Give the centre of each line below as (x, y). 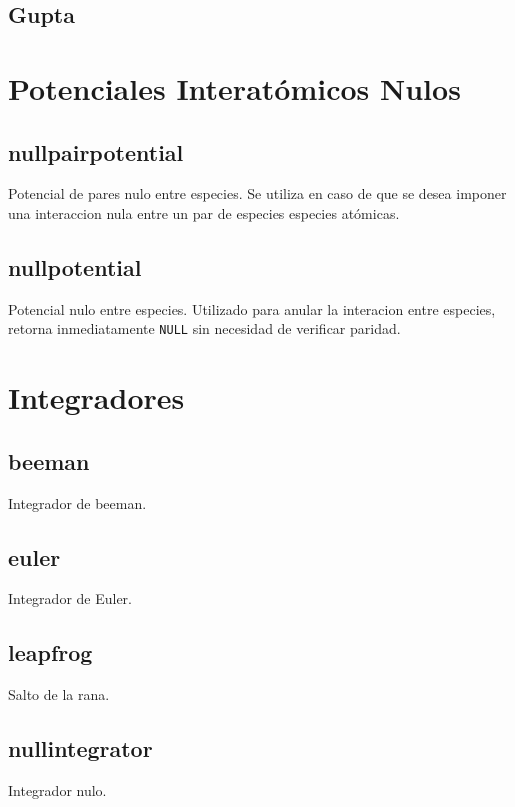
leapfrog (50, 652)
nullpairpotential (96, 151)
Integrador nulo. (57, 789)
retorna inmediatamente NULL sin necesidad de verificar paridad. (204, 328)
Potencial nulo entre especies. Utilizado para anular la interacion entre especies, (252, 308)
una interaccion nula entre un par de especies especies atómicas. (204, 212)
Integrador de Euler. (70, 598)
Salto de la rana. (59, 694)
